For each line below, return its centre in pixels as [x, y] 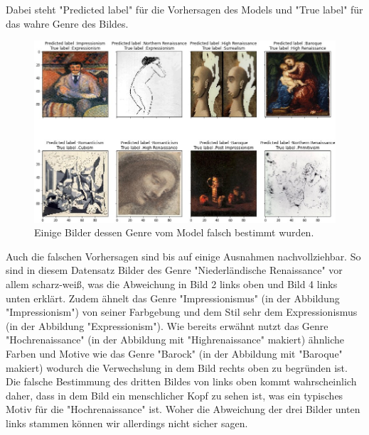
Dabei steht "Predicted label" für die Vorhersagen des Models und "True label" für [184, 9]
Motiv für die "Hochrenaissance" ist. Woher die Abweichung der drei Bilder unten [183, 409]
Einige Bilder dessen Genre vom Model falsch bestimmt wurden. [174, 232]
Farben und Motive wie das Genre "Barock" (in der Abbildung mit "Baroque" [174, 354]
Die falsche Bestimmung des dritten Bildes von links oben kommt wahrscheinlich [181, 381]
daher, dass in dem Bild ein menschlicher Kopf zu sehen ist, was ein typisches [175, 395]
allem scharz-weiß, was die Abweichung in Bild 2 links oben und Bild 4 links [172, 284]
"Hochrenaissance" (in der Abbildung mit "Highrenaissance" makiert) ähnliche [175, 340]
